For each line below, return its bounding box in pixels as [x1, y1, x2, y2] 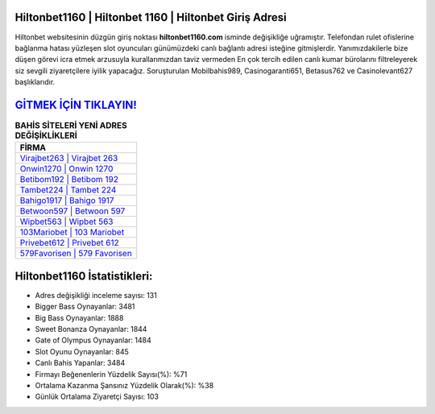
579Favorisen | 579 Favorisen [19, 248, 132, 259]
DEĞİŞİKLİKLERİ [14, 130, 78, 141]
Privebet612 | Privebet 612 [19, 238, 120, 249]
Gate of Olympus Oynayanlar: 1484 [35, 335, 152, 346]
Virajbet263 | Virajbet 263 [19, 153, 118, 164]
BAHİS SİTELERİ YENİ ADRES [14, 120, 128, 131]
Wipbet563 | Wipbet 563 [19, 216, 114, 227]
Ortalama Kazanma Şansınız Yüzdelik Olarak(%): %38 [35, 381, 214, 390]
